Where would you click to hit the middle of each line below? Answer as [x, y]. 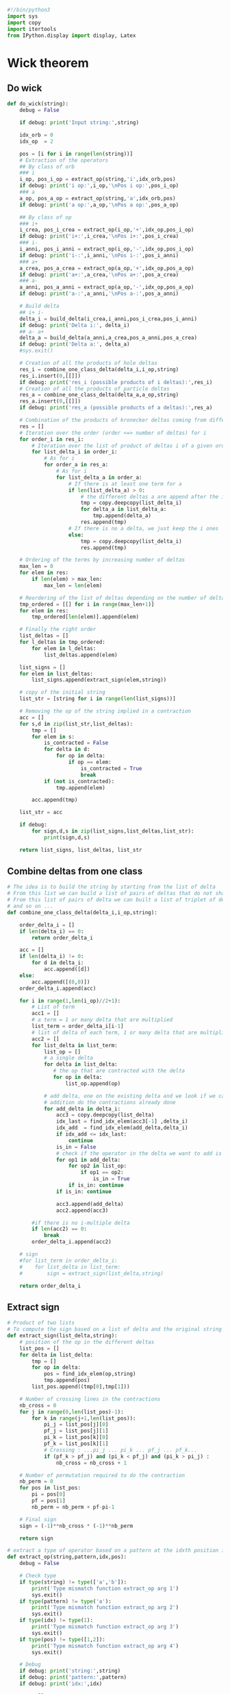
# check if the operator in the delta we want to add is [139, 1153]
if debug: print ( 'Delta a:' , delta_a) [75, 344]
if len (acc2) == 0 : [60, 1229]
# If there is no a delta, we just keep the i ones [143, 528]
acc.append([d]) [67, 969]
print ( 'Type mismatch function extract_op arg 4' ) [105, 1646]
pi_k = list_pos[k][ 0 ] [76, 1437]
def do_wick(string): [38, 104]
